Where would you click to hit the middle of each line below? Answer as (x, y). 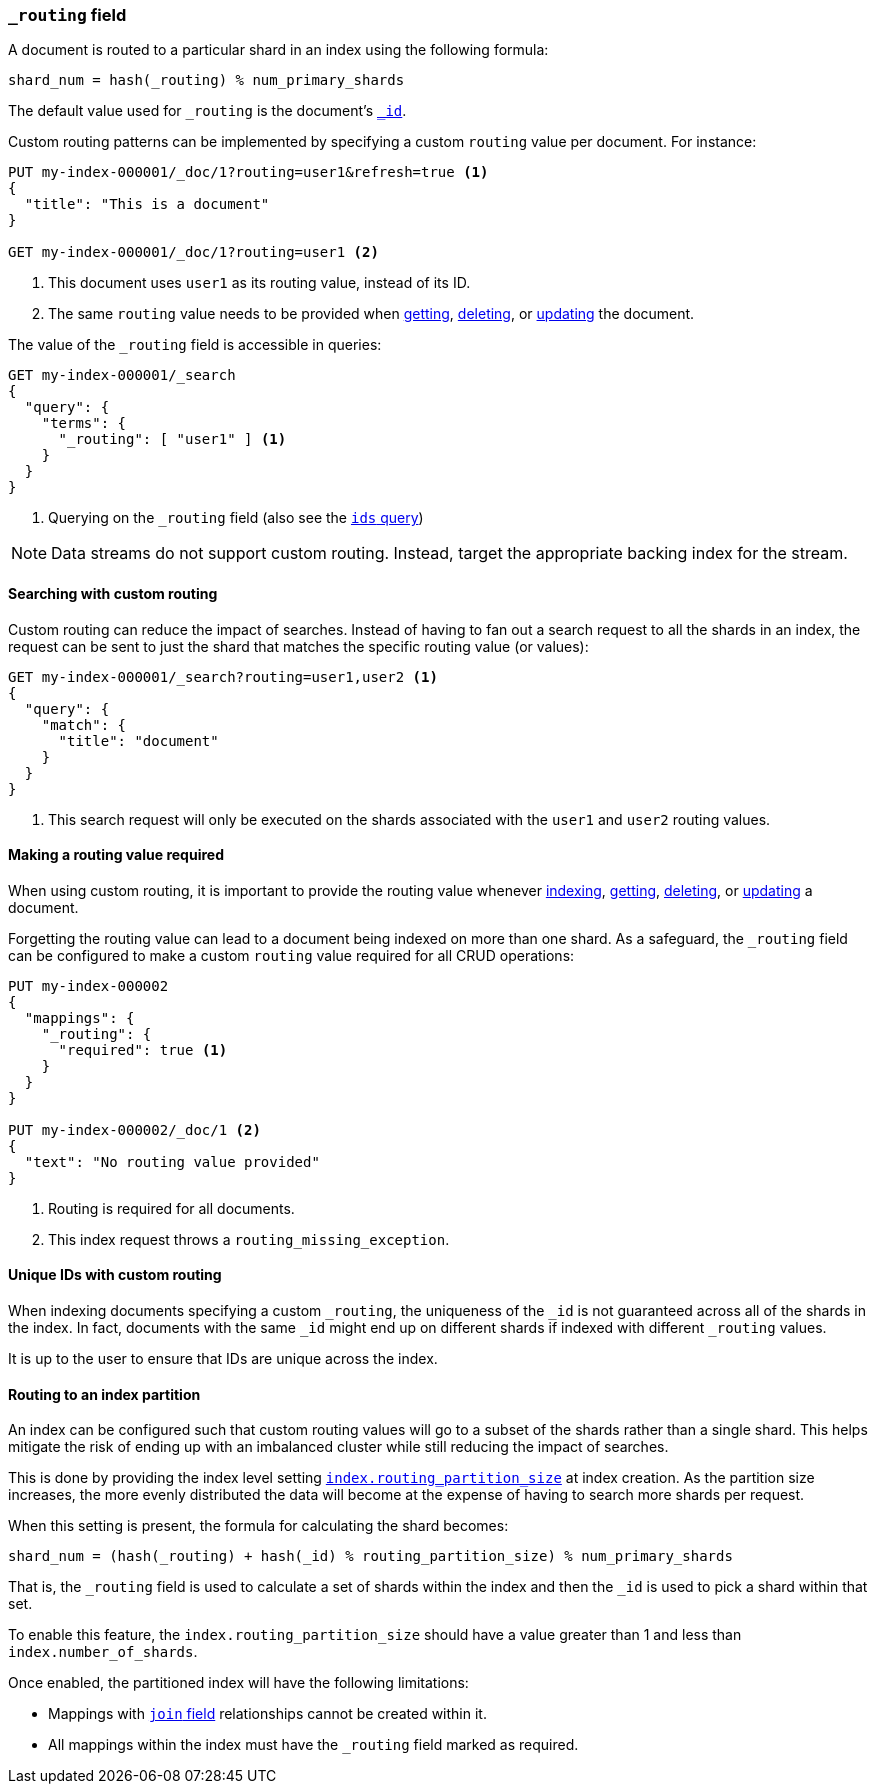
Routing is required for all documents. (171, 1208)
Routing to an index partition (104, 1394)
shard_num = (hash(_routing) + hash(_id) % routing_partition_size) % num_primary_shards (370, 1556)
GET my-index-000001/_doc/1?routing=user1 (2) (193, 252)
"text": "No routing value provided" (172, 1161)
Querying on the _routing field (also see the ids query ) (236, 518)
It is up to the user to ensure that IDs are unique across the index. (223, 1359)
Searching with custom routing (113, 593)
